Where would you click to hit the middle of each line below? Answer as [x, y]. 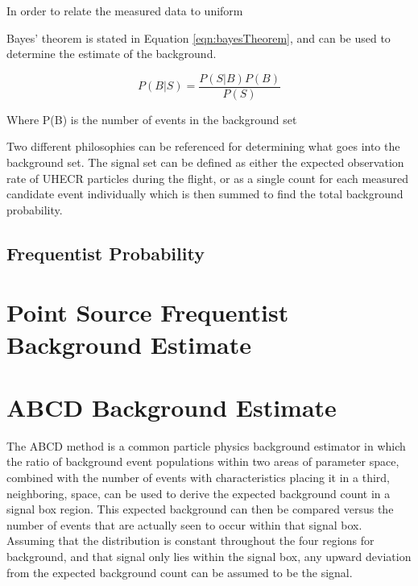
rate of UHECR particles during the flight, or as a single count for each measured [208, 178]
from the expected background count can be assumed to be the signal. [180, 572]
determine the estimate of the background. [112, 54]
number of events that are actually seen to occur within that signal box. [184, 524]
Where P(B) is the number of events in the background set [152, 119]
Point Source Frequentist [148, 312]
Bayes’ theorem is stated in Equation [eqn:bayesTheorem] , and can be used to [199, 37]
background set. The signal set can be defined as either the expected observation [205, 162]
